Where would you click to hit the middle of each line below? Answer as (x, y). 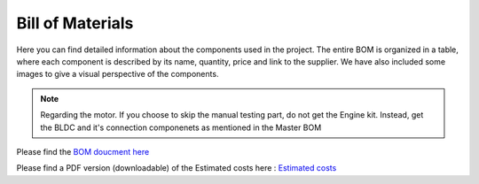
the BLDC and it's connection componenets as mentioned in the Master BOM (181, 127)
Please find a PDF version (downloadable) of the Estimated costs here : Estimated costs (177, 168)
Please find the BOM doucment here (83, 151)
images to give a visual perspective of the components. (118, 74)
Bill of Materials (75, 23)
